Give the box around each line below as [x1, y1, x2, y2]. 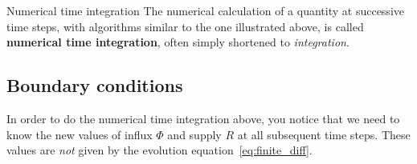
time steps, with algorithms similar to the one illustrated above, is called [6, 18, 364, 34]
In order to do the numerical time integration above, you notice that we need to [6, 110, 400, 126]
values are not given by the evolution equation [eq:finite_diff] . [6, 142, 313, 158]
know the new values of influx [6, 126, 153, 142]
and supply [167, 126, 222, 142]
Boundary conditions [6, 73, 183, 98]
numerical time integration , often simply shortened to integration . [6, 34, 350, 50]
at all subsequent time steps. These [237, 126, 411, 142]
